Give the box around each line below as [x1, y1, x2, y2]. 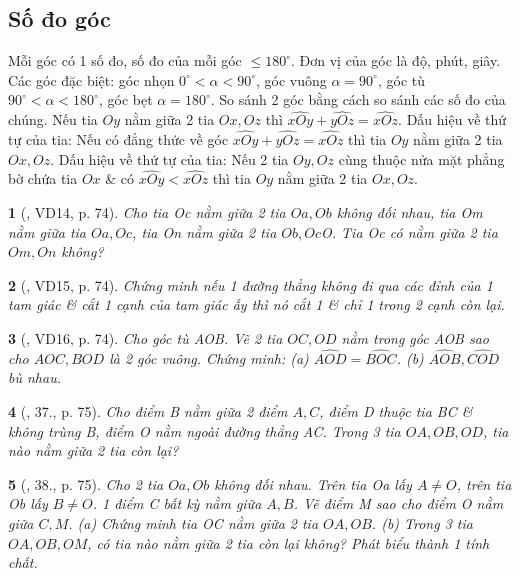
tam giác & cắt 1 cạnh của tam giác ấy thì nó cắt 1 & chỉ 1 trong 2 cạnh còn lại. [8, 294, 505, 315]
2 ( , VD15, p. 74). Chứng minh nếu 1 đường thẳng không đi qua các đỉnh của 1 [8, 274, 493, 295]
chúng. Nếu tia [8, 109, 98, 130]
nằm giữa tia [8, 221, 87, 242]
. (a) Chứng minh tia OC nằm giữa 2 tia [68, 512, 319, 533]
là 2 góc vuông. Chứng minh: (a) [109, 347, 309, 368]
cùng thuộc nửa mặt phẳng [338, 148, 505, 169]
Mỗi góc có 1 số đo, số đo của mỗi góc [8, 50, 242, 71]
